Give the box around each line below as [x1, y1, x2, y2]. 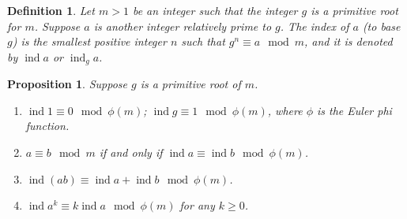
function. [25, 117, 70, 134]
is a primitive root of [140, 76, 241, 92]
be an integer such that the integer [132, 2, 298, 18]
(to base [362, 17, 401, 34]
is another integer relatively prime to [93, 17, 272, 34]
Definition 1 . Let [7, 2, 95, 18]
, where [267, 102, 303, 118]
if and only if [99, 144, 163, 161]
